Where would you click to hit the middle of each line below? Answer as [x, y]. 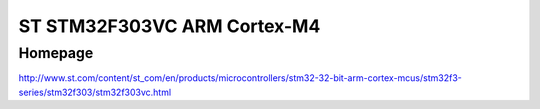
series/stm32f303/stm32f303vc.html [95, 92]
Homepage [56, 53]
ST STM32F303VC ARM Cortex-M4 [169, 26]
